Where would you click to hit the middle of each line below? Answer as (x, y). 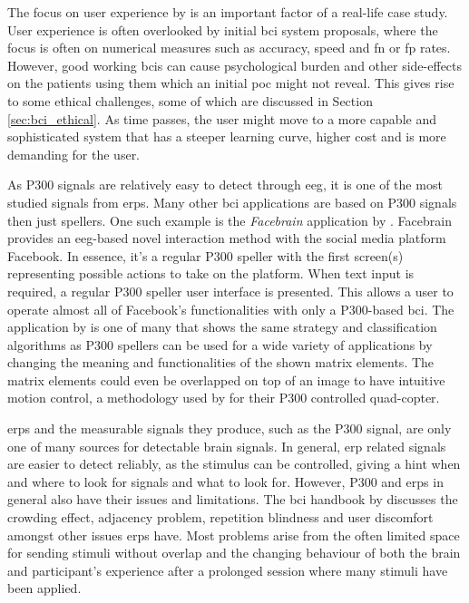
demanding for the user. (74, 154)
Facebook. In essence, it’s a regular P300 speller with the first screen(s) (205, 255)
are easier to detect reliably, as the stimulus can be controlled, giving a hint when (234, 464)
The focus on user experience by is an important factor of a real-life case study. (228, 12)
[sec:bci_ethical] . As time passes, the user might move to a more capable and (222, 118)
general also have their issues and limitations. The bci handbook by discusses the (233, 499)
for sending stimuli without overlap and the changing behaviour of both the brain (234, 553)
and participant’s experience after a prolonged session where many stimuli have (228, 570)
